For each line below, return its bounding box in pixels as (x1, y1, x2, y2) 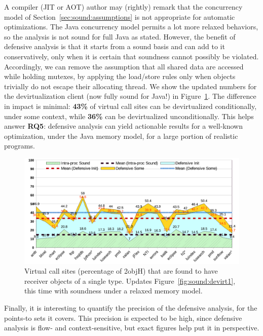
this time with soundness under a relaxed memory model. (24, 285, 203, 296)
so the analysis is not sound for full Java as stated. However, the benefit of (4, 31, 236, 42)
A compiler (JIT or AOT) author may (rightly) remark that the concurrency (4, 2, 243, 12)
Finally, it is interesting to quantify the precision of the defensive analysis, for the (4, 302, 257, 313)
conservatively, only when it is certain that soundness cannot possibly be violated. (4, 51, 259, 61)
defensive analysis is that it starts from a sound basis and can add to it (4, 41, 225, 52)
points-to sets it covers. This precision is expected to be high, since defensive (4, 312, 242, 323)
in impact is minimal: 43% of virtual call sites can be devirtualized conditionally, (4, 100, 257, 111)
